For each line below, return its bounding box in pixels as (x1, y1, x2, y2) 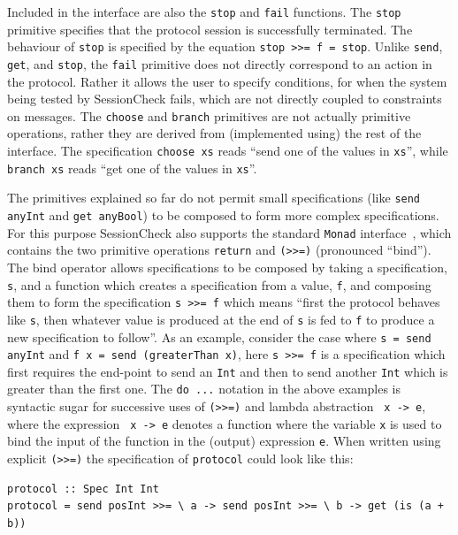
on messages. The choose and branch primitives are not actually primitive (7, 106, 411, 125)
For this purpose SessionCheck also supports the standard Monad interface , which (7, 223, 452, 241)
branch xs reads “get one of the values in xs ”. (7, 158, 257, 177)
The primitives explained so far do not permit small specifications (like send (7, 188, 421, 207)
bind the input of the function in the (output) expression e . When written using (7, 432, 441, 450)
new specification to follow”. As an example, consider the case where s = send (7, 327, 431, 346)
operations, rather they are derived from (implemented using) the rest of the (7, 124, 422, 142)
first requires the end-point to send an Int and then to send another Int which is (7, 362, 448, 380)
